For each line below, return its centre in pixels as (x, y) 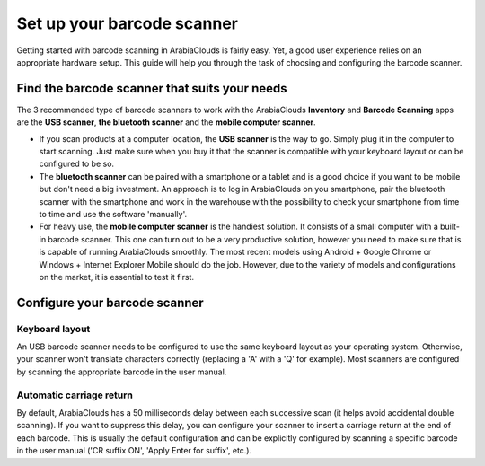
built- (450, 227)
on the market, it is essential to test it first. (117, 277)
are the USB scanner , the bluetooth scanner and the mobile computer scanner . (166, 122)
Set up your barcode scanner (127, 23)
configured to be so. (77, 164)
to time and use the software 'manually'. (113, 214)
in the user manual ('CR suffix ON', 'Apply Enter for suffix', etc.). (134, 451)
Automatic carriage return (75, 395)
